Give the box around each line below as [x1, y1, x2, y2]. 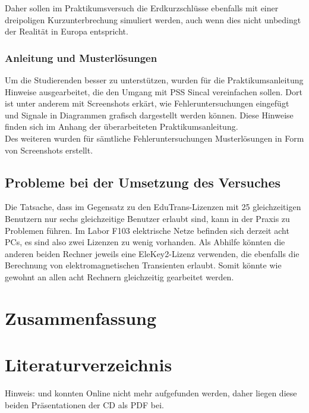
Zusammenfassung [5, 305, 157, 330]
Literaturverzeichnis [5, 352, 172, 377]
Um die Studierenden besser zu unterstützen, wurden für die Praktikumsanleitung [5, 74, 304, 86]
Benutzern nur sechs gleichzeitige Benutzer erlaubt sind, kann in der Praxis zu [5, 212, 290, 224]
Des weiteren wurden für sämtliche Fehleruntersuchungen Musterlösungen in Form [5, 132, 304, 144]
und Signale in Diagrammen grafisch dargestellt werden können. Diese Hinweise [5, 108, 294, 121]
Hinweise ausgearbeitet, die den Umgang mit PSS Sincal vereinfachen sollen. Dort [5, 85, 302, 98]
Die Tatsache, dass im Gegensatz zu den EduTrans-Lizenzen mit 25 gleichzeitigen [5, 201, 301, 213]
